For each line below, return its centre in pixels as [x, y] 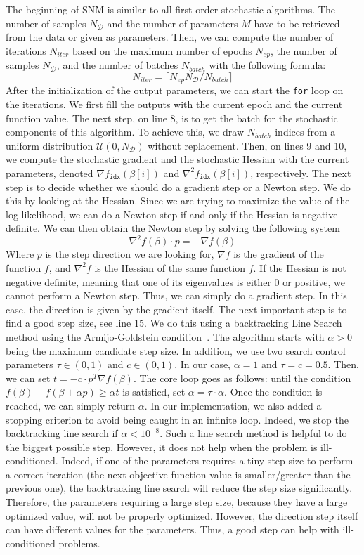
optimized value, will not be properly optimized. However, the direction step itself [182, 515]
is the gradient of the [279, 254]
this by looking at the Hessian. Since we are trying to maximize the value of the [178, 201]
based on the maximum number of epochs [162, 50]
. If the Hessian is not [300, 267]
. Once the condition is [273, 392]
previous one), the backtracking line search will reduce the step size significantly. [179, 488]
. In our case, [202, 364]
